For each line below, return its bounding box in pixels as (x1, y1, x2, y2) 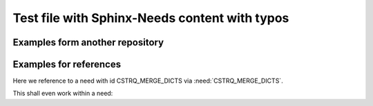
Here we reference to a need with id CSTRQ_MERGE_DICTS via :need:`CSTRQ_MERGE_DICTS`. (12, 76, 283, 85)
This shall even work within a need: (12, 89, 113, 98)
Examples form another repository (12, 36, 164, 48)
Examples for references (12, 59, 121, 70)
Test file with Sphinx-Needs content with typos (12, 10, 289, 25)
